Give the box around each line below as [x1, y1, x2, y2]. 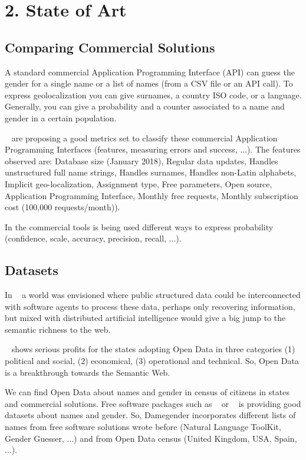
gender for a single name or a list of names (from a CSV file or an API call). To [5, 77, 293, 90]
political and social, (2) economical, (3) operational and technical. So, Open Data [5, 355, 299, 367]
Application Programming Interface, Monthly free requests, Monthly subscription [5, 189, 298, 201]
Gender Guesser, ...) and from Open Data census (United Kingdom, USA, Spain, [5, 432, 297, 444]
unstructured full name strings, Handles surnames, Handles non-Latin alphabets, [5, 166, 297, 178]
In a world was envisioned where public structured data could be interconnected [5, 289, 301, 301]
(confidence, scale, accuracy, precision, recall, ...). [5, 232, 182, 244]
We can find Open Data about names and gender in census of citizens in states [5, 386, 289, 398]
